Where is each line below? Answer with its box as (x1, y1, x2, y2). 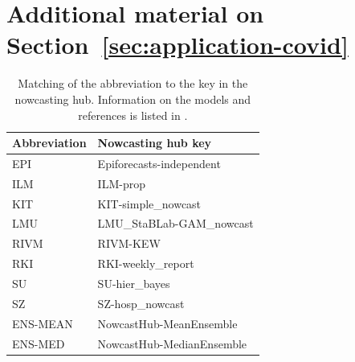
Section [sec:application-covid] (6, 28, 349, 61)
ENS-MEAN (12, 315, 73, 331)
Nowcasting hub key (97, 134, 212, 151)
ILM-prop (97, 175, 145, 191)
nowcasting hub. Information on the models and (14, 90, 251, 107)
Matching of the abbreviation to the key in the (18, 75, 248, 92)
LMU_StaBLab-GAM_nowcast (97, 215, 254, 232)
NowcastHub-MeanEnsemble (97, 315, 238, 331)
